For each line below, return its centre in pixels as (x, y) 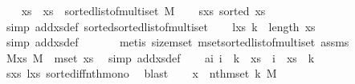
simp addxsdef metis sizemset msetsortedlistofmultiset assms (177, 42)
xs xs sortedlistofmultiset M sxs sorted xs (143, 10)
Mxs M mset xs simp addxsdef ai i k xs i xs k (160, 57)
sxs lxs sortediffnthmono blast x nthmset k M (141, 73)
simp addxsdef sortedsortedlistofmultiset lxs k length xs (161, 26)
